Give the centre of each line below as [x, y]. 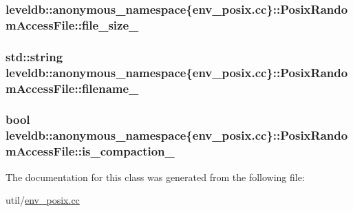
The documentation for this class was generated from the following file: [155, 177]
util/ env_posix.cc [43, 200]
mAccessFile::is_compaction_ [90, 151]
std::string [34, 56]
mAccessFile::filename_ [72, 88]
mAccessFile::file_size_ [72, 24]
